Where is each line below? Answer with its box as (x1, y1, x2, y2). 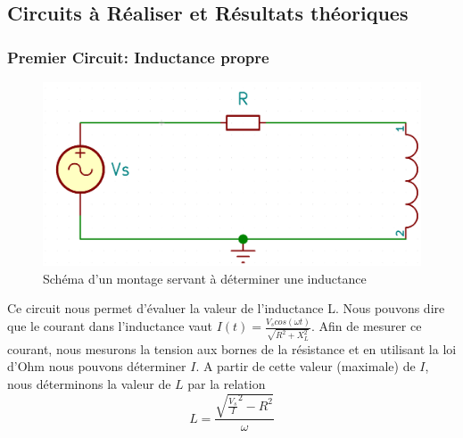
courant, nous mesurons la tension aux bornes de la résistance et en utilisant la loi (7, 339, 457, 358)
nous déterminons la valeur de (7, 374, 171, 393)
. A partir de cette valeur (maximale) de (195, 357, 416, 376)
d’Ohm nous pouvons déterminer (7, 357, 186, 376)
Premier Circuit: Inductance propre (7, 45, 269, 68)
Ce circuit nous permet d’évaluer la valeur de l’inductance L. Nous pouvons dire (7, 299, 445, 318)
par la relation (187, 374, 266, 393)
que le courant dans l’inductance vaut (7, 317, 212, 335)
